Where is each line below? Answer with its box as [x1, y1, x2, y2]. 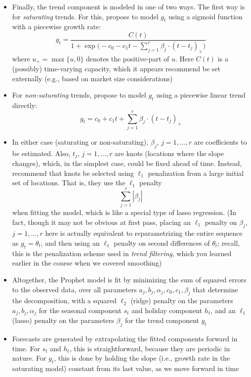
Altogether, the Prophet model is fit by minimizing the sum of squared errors [12, 274, 247, 284]
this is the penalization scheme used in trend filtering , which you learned [12, 248, 232, 258]
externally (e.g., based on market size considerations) [12, 73, 173, 83]
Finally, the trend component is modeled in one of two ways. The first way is [12, 1, 245, 11]
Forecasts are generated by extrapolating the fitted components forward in [12, 333, 238, 344]
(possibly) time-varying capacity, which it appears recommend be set [12, 63, 220, 74]
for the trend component [125, 315, 199, 325]
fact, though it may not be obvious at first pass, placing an [12, 216, 191, 227]
